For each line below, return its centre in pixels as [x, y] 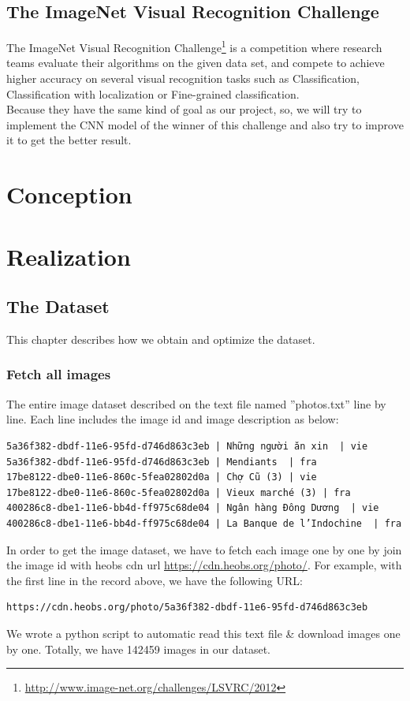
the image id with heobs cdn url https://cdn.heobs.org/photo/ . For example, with [204, 565]
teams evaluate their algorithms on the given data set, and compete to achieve [196, 63]
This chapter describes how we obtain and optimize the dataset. [161, 339]
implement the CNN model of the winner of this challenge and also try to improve [205, 124]
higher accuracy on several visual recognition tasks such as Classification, [183, 78]
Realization [69, 256]
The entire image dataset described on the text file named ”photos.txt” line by [196, 403]
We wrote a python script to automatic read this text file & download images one [203, 633]
